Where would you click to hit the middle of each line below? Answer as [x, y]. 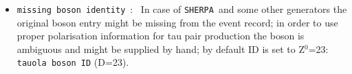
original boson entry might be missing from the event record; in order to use [177, 22]
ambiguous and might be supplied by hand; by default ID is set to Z [161, 49]
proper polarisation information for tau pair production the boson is [161, 36]
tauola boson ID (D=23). [73, 62]
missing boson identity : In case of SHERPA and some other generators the [182, 9]
